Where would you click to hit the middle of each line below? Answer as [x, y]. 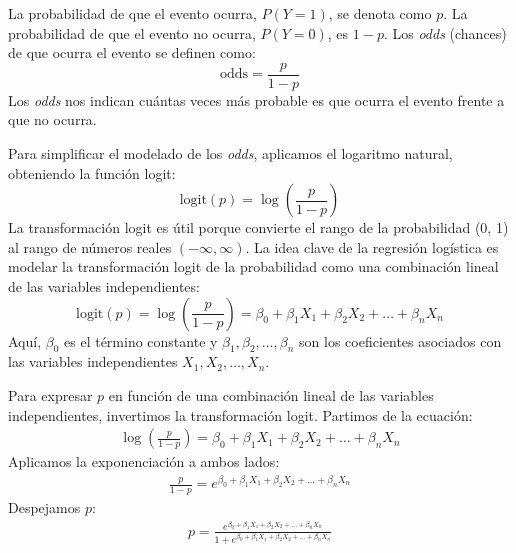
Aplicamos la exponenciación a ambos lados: [144, 461]
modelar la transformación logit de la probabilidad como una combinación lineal [253, 266]
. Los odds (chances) [445, 32]
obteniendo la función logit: [92, 172]
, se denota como [380, 13]
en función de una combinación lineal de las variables [271, 394]
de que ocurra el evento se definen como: [132, 52]
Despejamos [44, 507]
